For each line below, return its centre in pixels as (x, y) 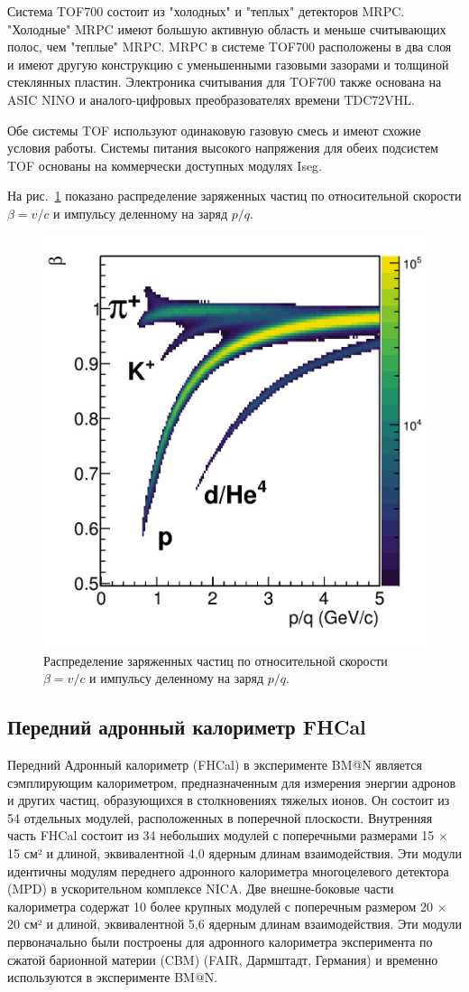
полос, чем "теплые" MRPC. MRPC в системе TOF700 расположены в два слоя (230, 47)
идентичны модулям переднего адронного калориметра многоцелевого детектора (228, 870)
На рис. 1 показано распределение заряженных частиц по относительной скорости (234, 196)
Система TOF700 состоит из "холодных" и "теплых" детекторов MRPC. (206, 11)
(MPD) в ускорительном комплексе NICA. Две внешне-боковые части (201, 889)
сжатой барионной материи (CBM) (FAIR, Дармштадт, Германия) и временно (223, 959)
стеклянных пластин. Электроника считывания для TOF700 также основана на (225, 82)
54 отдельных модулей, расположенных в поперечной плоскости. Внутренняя (220, 817)
